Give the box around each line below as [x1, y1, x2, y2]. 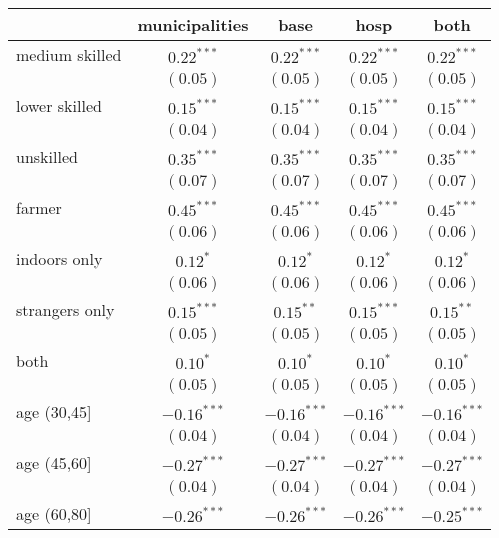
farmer [16, 196, 62, 219]
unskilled [16, 145, 78, 168]
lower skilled [16, 94, 102, 117]
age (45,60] [16, 451, 92, 474]
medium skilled [16, 43, 122, 66]
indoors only [16, 247, 103, 270]
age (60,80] [16, 502, 92, 525]
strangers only [16, 298, 115, 321]
